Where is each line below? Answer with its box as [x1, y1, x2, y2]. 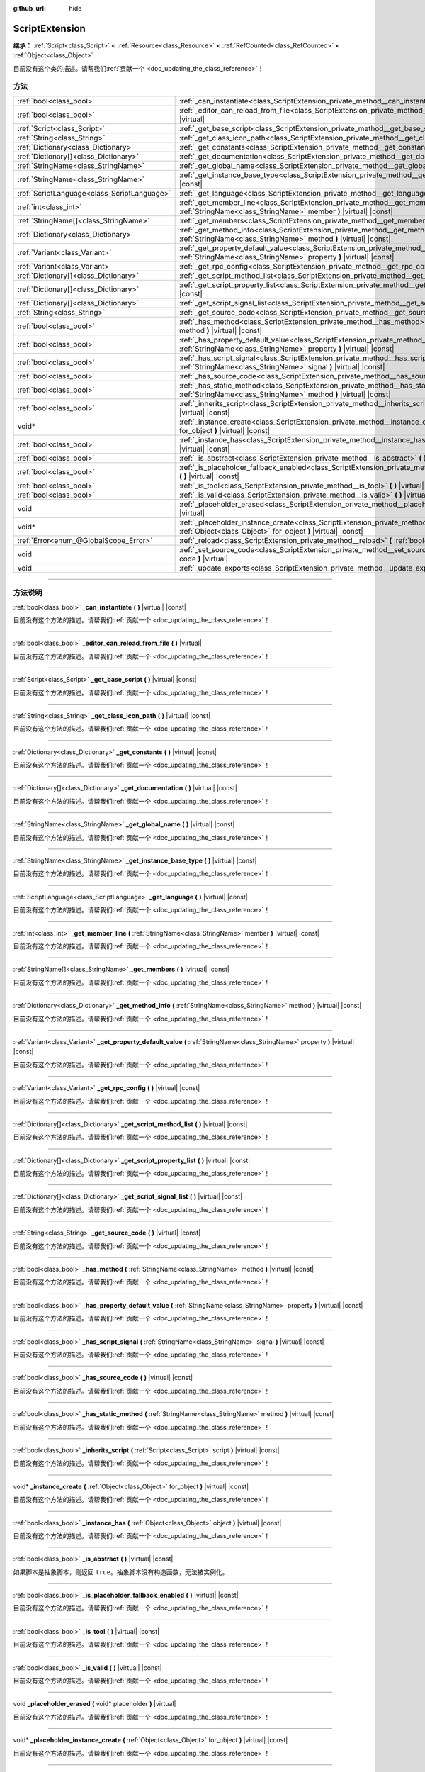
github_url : [13, 4, 46, 12]
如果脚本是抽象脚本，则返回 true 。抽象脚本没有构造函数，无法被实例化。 [13, 1567, 229, 1576]
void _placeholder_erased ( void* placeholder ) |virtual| [13, 1700, 176, 1708]
